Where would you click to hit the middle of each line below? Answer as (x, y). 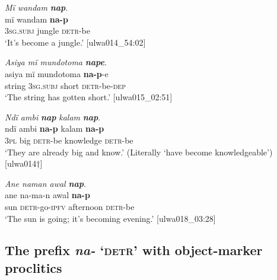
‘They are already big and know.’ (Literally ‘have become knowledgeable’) (139, 152)
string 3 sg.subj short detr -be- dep (65, 85)
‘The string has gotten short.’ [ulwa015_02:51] (89, 97)
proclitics (34, 267)
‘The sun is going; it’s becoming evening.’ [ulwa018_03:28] (110, 218)
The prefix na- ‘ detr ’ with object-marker (134, 250)
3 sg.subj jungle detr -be (47, 31)
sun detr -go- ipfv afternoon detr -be (70, 206)
